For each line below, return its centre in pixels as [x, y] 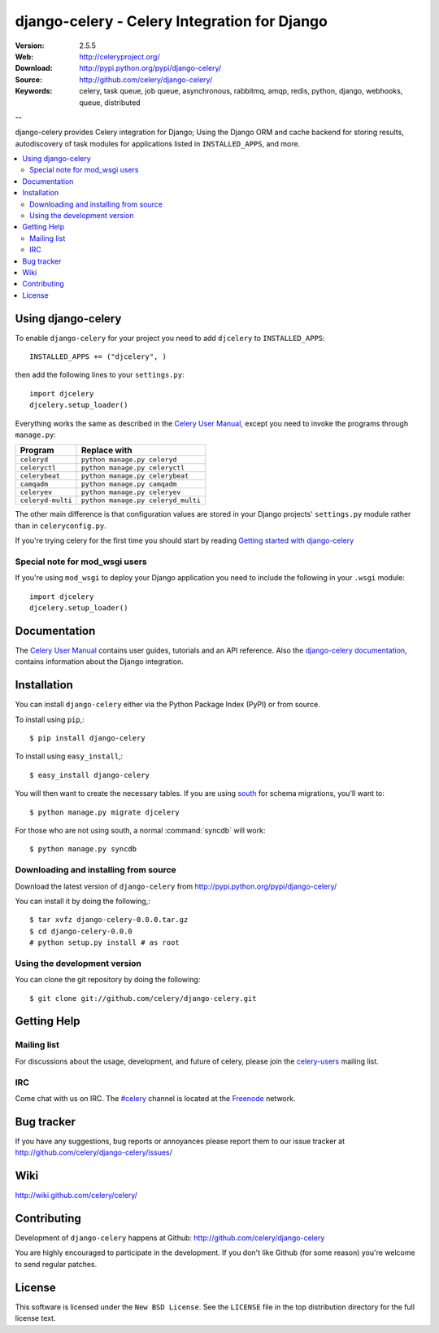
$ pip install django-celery [87, 738]
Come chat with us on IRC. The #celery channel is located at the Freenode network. [155, 1098]
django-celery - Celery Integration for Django [172, 21]
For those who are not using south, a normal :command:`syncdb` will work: [140, 831]
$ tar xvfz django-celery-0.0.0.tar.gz [109, 920]
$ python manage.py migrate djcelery [105, 812]
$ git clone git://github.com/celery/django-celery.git [143, 998]
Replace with [107, 450]
